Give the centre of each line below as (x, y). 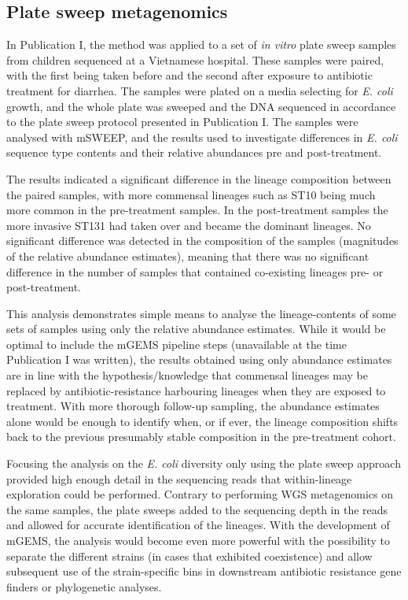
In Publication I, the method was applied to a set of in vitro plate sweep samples (201, 44)
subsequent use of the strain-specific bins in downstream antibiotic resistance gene (204, 571)
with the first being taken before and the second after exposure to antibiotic (189, 75)
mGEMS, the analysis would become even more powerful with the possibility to (198, 541)
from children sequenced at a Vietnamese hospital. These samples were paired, (195, 59)
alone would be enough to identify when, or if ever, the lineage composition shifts (202, 421)
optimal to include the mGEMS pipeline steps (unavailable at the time (176, 344)
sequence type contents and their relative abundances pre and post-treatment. (194, 152)
